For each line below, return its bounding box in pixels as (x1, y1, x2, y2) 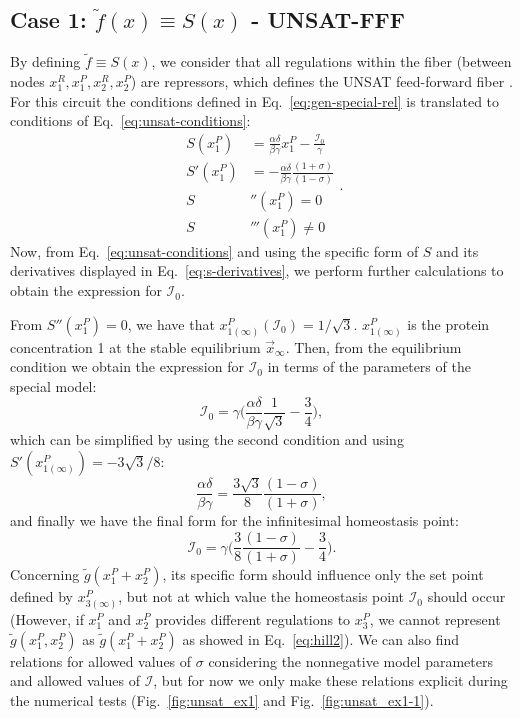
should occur (427, 586, 506, 607)
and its (436, 240, 479, 261)
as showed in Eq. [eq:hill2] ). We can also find (182, 628, 460, 649)
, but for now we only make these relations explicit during (153, 670, 508, 691)
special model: (10, 375, 97, 396)
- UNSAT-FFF (251, 4, 406, 35)
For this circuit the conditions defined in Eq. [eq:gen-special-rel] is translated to (10, 90, 500, 111)
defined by (10, 586, 74, 607)
